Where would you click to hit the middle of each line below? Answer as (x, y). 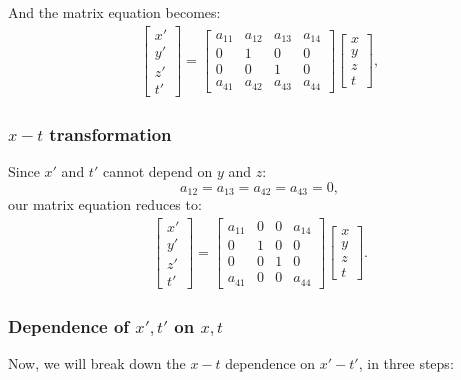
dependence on (270, 362)
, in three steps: (406, 362)
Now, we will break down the (97, 362)
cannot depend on (157, 170)
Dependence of (69, 325)
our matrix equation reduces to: (105, 204)
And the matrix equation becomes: (114, 12)
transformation (110, 133)
